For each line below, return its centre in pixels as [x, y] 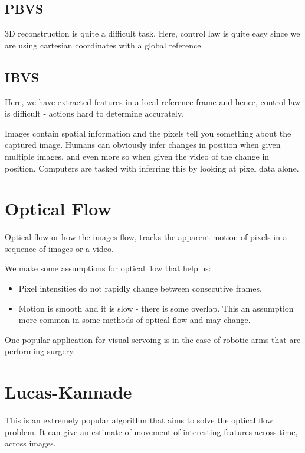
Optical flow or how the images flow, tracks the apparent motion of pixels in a [146, 237]
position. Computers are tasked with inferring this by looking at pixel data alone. [152, 168]
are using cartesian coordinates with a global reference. [104, 45]
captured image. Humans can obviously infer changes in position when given [143, 145]
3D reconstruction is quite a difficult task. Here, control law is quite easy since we [152, 33]
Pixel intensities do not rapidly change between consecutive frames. [140, 288]
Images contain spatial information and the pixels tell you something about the [148, 133]
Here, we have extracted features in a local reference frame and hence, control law [153, 101]
